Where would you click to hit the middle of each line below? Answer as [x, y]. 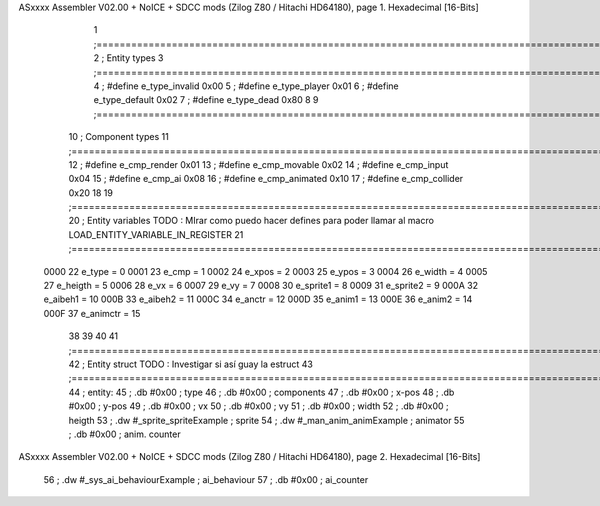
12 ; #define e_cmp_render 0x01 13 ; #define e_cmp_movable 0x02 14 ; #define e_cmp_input [258, 164]
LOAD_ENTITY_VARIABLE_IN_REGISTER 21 [156, 234]
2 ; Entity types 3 [128, 58]
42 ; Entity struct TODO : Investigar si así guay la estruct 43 [191, 364]
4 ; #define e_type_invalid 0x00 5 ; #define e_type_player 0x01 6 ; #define [246, 86]
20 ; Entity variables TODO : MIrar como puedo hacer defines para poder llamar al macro [251, 221]
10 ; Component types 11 [118, 137]
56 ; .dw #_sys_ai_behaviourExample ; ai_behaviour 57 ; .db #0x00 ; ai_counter [206, 479]
